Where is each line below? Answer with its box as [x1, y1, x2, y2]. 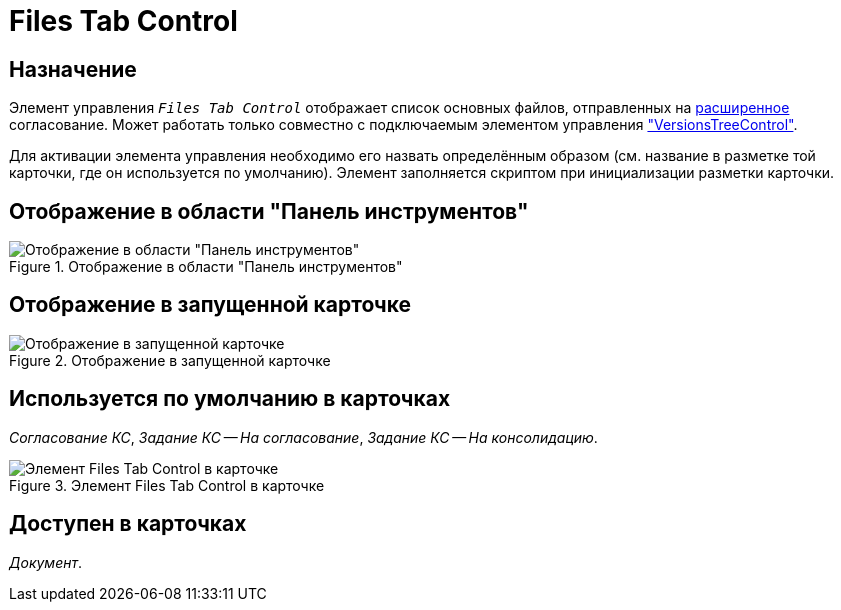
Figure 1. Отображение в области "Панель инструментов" [9, 258, 403, 276]
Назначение [9, 56, 137, 82]
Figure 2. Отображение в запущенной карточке [9, 351, 331, 369]
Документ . [9, 553, 83, 571]
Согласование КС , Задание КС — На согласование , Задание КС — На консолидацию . [9, 428, 598, 446]
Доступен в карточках [9, 511, 247, 537]
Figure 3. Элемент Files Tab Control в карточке [9, 476, 325, 494]
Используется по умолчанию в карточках [9, 386, 451, 412]
